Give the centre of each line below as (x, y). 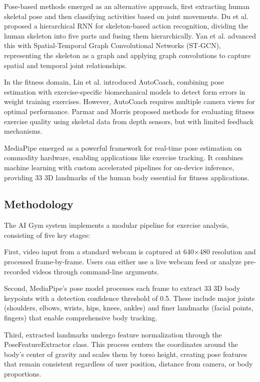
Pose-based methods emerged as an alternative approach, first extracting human (127, 6)
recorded (17, 271)
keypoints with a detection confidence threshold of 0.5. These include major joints (129, 298)
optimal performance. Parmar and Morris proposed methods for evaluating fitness (129, 111)
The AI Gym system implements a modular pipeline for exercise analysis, (116, 225)
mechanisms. (23, 131)
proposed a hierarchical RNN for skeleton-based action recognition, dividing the (126, 26)
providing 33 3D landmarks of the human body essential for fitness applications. (127, 177)
